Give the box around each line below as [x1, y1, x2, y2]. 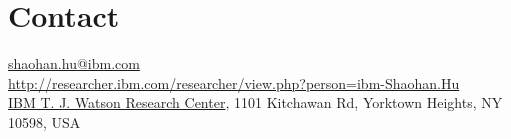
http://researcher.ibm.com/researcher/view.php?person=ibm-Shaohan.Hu [8, 72, 460, 93]
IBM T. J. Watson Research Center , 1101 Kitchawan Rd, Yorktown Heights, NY [8, 92, 503, 113]
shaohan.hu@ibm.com [8, 53, 140, 74]
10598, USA [8, 111, 81, 132]
